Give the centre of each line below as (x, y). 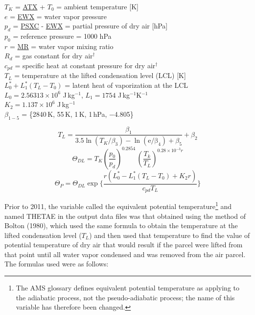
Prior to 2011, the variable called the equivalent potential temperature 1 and (118, 205)
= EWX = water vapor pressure (58, 16)
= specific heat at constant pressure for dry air (85, 65)
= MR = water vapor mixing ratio (61, 46)
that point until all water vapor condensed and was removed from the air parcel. (125, 254)
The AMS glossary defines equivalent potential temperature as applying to (128, 288)
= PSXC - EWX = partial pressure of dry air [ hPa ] (90, 26)
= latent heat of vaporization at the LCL (127, 85)
